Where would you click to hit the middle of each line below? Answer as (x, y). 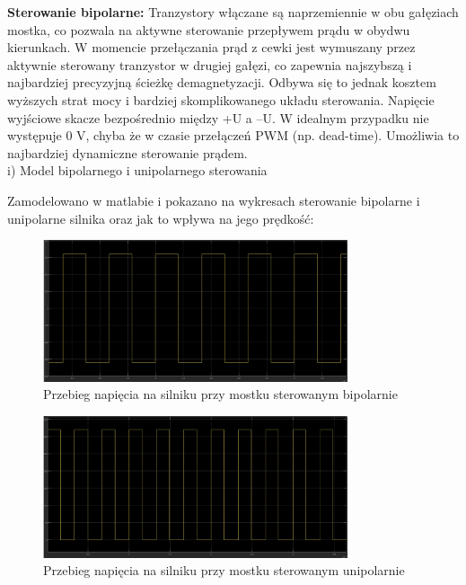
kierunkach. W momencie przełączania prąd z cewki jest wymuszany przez (211, 47)
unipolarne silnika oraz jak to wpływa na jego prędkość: (161, 218)
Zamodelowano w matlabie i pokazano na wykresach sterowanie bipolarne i (214, 200)
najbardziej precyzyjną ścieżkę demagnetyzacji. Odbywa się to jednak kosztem (222, 82)
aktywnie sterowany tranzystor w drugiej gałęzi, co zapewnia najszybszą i (210, 64)
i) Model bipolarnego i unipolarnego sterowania (137, 170)
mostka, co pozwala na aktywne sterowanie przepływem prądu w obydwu (209, 29)
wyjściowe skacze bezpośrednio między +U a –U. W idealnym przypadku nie (218, 117)
